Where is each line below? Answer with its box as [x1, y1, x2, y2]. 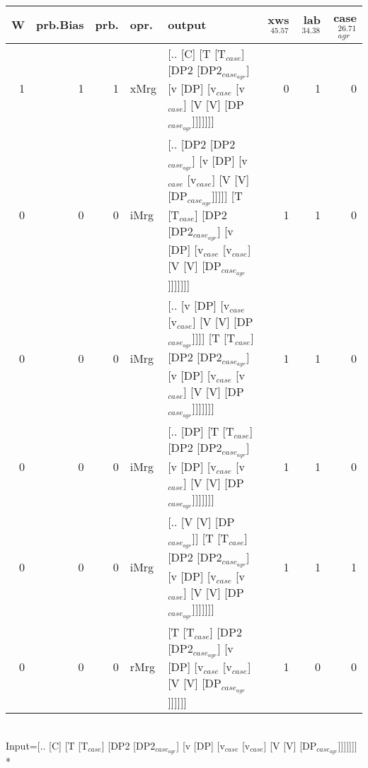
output [168, 16, 207, 33]
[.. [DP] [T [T [168, 423, 234, 440]
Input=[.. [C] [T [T [6, 738, 88, 752]
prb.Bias [36, 16, 84, 33]
